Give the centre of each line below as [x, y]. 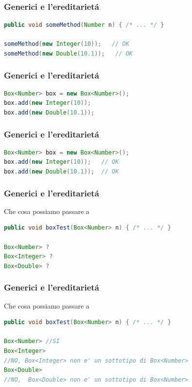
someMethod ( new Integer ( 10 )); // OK [67, 44]
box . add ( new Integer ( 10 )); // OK [61, 162]
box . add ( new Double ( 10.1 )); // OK [61, 172]
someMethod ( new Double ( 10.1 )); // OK [68, 54]
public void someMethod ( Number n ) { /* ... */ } [84, 25]
